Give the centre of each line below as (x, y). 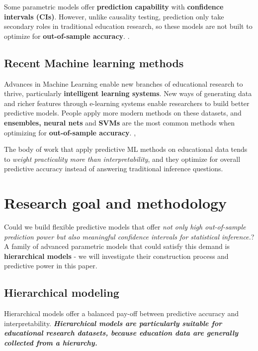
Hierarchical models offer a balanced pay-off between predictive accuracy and (121, 313)
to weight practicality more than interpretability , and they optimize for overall (122, 159)
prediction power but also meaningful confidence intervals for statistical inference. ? (129, 236)
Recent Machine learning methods (94, 62)
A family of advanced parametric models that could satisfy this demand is (117, 246)
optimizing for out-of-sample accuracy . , (70, 132)
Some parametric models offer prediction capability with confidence (114, 6)
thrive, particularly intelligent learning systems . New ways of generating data (128, 93)
